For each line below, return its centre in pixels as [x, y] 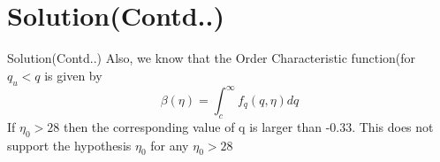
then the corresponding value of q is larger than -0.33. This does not [248, 126]
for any [170, 145]
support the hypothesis [69, 145]
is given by [73, 75]
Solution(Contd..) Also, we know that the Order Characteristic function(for [212, 58]
